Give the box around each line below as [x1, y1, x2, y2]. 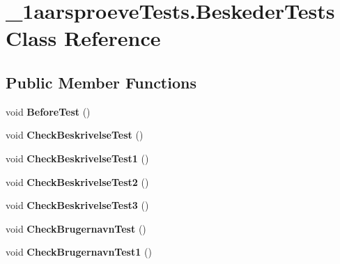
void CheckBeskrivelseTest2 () [6, 174, 149, 189]
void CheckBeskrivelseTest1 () [6, 150, 149, 165]
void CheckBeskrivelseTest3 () [6, 198, 149, 212]
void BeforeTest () [6, 104, 91, 118]
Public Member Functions [6, 71, 196, 93]
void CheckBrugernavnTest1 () [6, 244, 152, 259]
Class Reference [6, 24, 161, 52]
